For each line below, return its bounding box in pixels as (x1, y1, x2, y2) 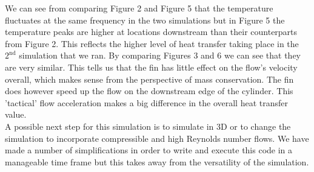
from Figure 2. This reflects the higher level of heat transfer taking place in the (5, 37, 299, 49)
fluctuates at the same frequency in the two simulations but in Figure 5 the (5, 13, 285, 26)
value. (5, 108, 27, 121)
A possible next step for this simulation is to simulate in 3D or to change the (5, 119, 291, 132)
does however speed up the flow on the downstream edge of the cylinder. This (5, 84, 293, 97)
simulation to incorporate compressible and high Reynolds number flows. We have (5, 132, 309, 144)
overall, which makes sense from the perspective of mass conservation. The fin (5, 72, 294, 85)
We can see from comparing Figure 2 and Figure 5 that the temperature (5, 2, 273, 14)
